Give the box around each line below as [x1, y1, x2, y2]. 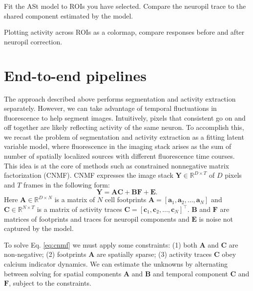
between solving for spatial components [4, 268, 122, 278]
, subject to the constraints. [9, 278, 91, 288]
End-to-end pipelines [4, 65, 147, 85]
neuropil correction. [4, 36, 63, 46]
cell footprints [105, 194, 147, 205]
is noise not [199, 213, 233, 224]
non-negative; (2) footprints [4, 249, 86, 259]
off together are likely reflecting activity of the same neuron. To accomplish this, [4, 122, 244, 132]
